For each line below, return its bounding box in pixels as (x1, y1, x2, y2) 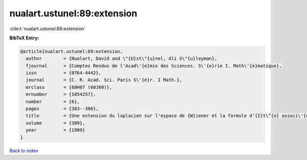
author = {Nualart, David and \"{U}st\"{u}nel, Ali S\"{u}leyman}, (26, 56, 217, 61)
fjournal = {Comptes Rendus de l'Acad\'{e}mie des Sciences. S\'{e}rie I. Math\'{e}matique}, (26, 63, 282, 68)
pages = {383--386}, (26, 106, 99, 112)
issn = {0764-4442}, (26, 70, 102, 76)
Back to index (9, 147, 38, 153)
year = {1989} (26, 127, 85, 133)
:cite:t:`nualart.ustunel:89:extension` (9, 26, 86, 32)
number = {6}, (26, 99, 80, 104)
